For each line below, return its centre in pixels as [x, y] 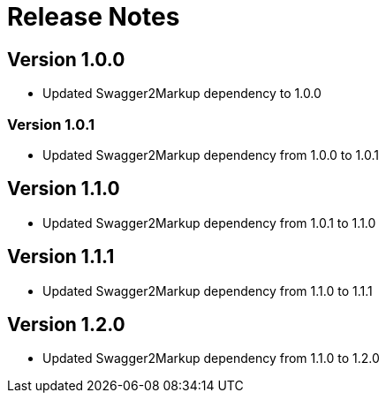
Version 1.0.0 [66, 59]
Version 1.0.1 [51, 124]
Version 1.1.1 [61, 257]
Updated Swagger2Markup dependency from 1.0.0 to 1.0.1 [211, 155]
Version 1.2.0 [66, 325]
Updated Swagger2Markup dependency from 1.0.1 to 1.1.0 [209, 223]
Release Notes [94, 17]
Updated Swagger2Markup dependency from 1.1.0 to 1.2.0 [211, 358]
